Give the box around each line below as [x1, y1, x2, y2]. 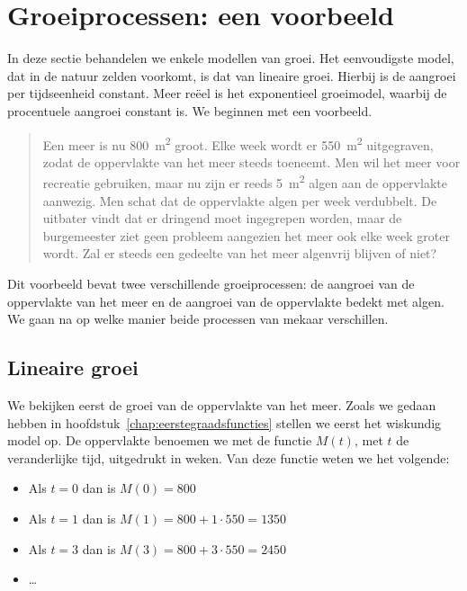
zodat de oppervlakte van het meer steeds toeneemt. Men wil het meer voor [42, 152, 461, 171]
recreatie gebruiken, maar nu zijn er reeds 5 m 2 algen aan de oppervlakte [42, 171, 447, 192]
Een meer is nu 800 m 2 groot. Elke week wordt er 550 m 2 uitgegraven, [42, 132, 434, 154]
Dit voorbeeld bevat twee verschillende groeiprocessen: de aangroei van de [7, 273, 415, 292]
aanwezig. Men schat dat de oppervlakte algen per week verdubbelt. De [42, 191, 437, 210]
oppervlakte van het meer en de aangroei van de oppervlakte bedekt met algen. [7, 291, 445, 310]
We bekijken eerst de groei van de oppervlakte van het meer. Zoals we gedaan [7, 395, 436, 414]
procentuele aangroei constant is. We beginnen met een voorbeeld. [7, 101, 373, 120]
